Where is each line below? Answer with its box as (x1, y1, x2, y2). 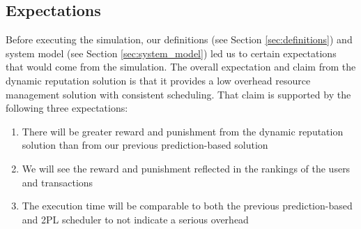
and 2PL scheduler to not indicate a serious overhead (22, 212, 249, 226)
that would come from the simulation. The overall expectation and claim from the (6, 59, 356, 74)
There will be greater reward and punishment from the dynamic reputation (22, 124, 344, 138)
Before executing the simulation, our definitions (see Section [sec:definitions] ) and (6, 32, 353, 47)
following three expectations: (6, 101, 128, 115)
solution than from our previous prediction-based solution (22, 138, 268, 152)
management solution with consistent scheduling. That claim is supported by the (6, 87, 351, 101)
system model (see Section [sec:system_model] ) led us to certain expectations (6, 45, 337, 60)
